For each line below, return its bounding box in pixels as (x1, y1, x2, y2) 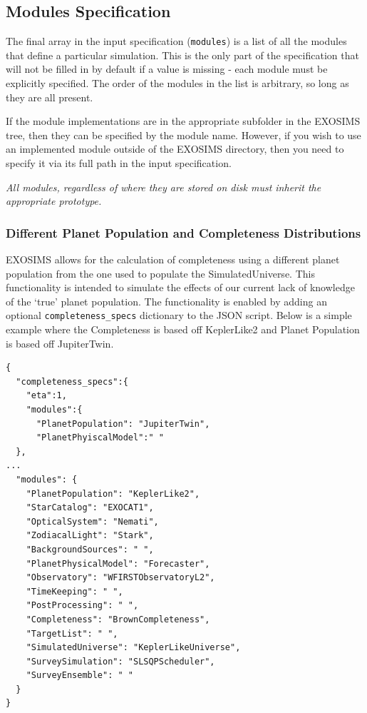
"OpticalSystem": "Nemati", (26, 516, 159, 527)
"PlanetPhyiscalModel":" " (36, 433, 164, 443)
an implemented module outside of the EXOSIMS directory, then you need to (6, 141, 344, 156)
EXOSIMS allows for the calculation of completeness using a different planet (6, 252, 340, 267)
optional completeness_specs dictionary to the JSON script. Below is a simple (6, 308, 352, 323)
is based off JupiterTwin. (6, 335, 114, 350)
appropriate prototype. (6, 193, 102, 208)
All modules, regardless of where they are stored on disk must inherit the (6, 179, 321, 194)
